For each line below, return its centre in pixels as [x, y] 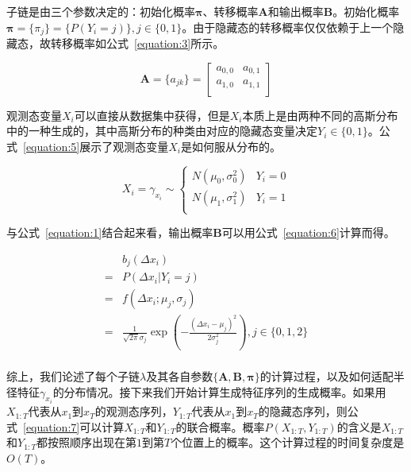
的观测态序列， [134, 411]
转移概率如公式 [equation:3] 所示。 [137, 43]
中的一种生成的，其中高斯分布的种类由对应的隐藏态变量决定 [162, 131]
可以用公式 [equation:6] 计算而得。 [308, 232]
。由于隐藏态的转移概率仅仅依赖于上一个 [288, 27]
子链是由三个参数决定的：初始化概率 [101, 11]
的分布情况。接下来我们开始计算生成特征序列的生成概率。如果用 [219, 391]
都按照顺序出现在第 [86, 442]
